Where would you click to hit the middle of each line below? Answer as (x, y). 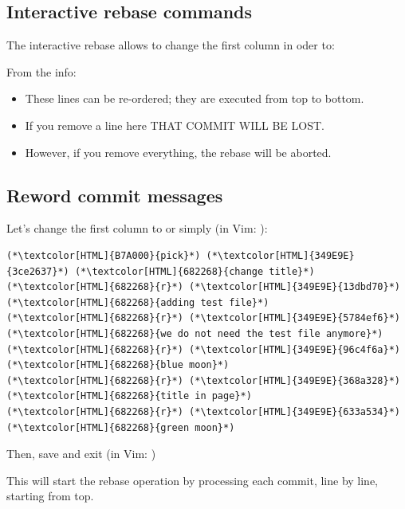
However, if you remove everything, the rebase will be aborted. (178, 152)
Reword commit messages (115, 195)
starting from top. (50, 496)
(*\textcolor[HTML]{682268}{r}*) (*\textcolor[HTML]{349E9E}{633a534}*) (203, 411)
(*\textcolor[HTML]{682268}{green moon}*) (121, 427)
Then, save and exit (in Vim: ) (81, 454)
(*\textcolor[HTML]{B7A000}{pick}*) (104, 255)
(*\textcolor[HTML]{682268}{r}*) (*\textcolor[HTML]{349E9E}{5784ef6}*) (203, 318)
